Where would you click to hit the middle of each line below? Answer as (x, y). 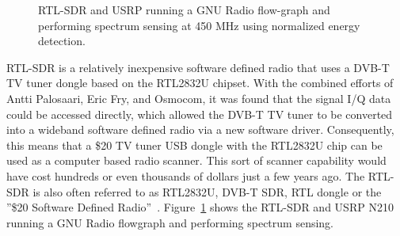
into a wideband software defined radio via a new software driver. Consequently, (200, 129)
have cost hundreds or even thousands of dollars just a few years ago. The (186, 175)
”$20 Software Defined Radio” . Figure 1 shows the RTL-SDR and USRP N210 (200, 207)
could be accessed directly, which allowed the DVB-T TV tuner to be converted (200, 114)
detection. (62, 41)
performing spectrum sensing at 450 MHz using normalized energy (199, 25)
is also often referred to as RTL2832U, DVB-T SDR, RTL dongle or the (207, 191)
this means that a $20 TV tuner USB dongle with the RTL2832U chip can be (194, 145)
